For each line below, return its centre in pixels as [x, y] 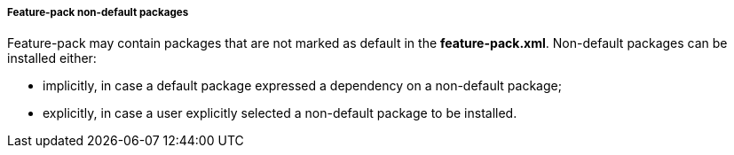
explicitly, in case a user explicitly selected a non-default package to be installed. [280, 113]
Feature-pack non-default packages [98, 12]
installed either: [52, 58]
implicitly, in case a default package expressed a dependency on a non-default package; [302, 86]
